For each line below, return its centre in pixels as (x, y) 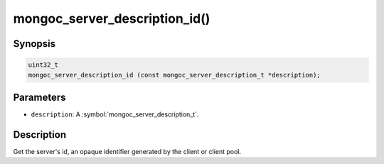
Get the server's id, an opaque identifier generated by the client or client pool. (127, 151)
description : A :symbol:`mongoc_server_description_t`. (115, 114)
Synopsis (34, 44)
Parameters (39, 97)
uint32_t (43, 65)
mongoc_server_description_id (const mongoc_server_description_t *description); (175, 75)
